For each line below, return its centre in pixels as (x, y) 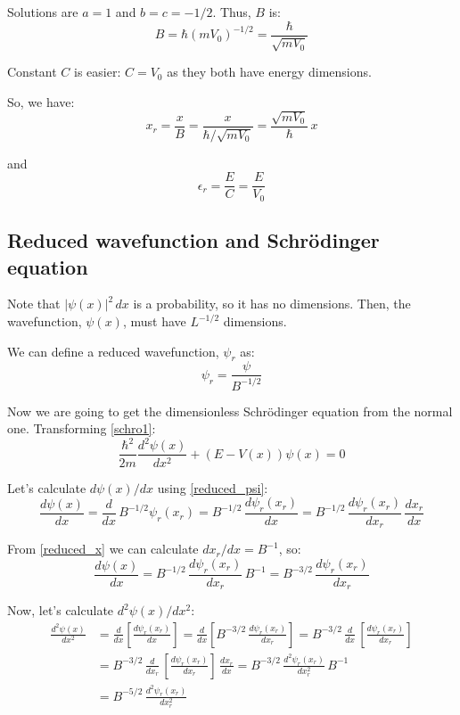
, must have (154, 321)
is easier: (98, 72)
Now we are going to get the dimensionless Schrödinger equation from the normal (230, 411)
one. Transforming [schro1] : (82, 428)
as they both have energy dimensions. (269, 72)
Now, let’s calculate (61, 610)
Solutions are (43, 12)
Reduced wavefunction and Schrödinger (193, 240)
